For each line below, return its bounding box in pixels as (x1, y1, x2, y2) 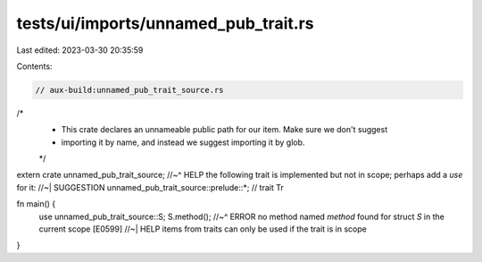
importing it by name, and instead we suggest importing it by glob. (61, 137, 305, 148)
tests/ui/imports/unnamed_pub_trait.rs (16, 13, 314, 33)
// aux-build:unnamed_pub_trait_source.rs (35, 85, 224, 95)
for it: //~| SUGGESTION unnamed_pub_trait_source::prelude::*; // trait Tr (16, 182, 285, 192)
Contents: (16, 61, 53, 72)
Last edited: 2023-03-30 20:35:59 (16, 45, 144, 55)
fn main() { (16, 199, 56, 209)
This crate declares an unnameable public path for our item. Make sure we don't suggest (61, 124, 388, 135)
